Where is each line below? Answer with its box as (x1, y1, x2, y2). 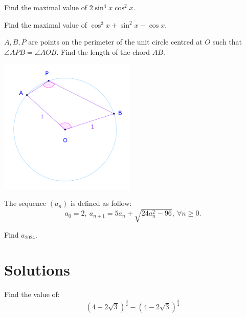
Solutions (4, 259, 70, 280)
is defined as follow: (70, 198, 132, 208)
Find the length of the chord (61, 46, 150, 57)
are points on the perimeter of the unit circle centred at (28, 36, 203, 47)
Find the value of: (4, 289, 60, 300)
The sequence (4, 198, 47, 208)
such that (212, 36, 242, 47)
